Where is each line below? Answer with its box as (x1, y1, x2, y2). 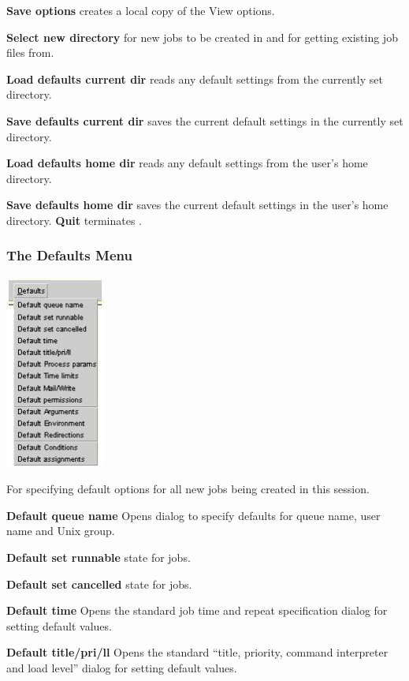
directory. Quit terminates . (6, 211, 142, 228)
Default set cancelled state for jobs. (6, 575, 192, 592)
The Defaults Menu (6, 245, 132, 265)
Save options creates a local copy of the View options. (6, 2, 275, 18)
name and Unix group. (6, 522, 115, 539)
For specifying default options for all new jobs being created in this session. (6, 481, 370, 497)
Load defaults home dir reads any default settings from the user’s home (6, 155, 368, 171)
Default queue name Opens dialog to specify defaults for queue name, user (6, 507, 381, 523)
